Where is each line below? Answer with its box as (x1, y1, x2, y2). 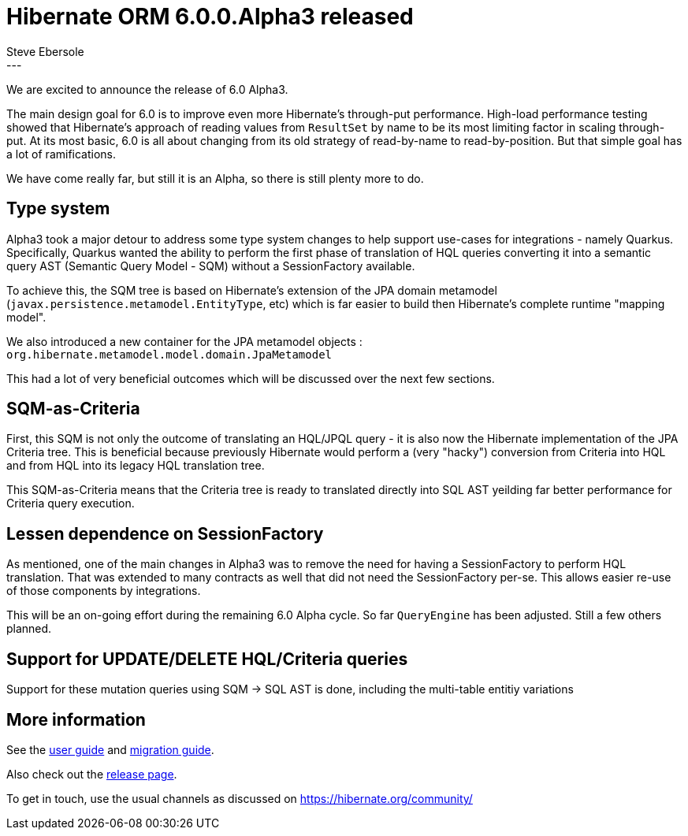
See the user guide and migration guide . (6, 742, 214, 756)
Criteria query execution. (6, 496, 135, 511)
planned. (6, 622, 52, 636)
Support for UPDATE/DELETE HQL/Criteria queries (6, 648, 408, 669)
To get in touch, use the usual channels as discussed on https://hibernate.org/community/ (6, 791, 473, 805)
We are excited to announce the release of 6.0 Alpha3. (6, 82, 288, 96)
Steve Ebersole (6, 44, 84, 58)
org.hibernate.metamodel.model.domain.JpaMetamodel (6, 347, 333, 361)
